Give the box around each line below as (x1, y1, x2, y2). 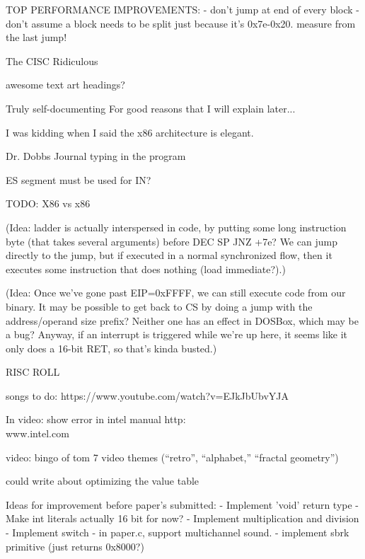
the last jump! (6, 30, 67, 45)
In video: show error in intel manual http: (6, 412, 186, 427)
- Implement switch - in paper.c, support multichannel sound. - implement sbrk (6, 525, 349, 540)
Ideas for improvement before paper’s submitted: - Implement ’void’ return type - (6, 497, 359, 512)
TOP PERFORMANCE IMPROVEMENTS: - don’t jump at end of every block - (6, 2, 359, 16)
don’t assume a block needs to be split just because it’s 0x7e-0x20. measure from (6, 16, 356, 30)
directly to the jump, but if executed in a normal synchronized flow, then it (6, 248, 332, 263)
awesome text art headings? (6, 77, 125, 92)
